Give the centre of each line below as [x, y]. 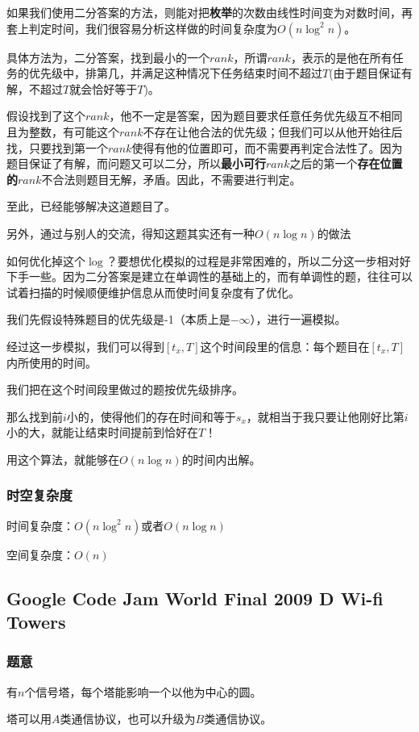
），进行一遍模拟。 [298, 319]
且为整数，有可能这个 [63, 131]
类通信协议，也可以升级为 [128, 719]
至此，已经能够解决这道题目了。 [91, 206]
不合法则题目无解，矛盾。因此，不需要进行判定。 [171, 179]
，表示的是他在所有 [341, 57]
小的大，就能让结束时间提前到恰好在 [102, 432]
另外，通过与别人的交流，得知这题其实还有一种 [131, 233]
